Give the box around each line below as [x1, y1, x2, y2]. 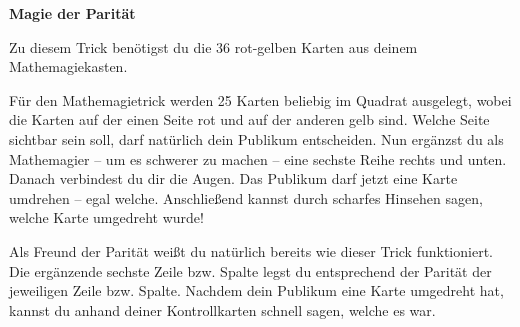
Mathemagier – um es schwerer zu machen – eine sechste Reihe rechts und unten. [9, 148, 507, 169]
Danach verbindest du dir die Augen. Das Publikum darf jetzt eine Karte [9, 168, 458, 189]
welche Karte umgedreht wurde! [9, 207, 204, 228]
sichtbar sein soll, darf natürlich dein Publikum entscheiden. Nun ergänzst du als [9, 128, 504, 149]
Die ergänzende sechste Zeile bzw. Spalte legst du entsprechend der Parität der [9, 260, 492, 281]
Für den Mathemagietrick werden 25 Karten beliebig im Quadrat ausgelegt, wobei [9, 89, 512, 110]
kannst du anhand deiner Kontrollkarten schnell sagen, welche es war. [9, 299, 436, 320]
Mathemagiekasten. [9, 56, 128, 77]
